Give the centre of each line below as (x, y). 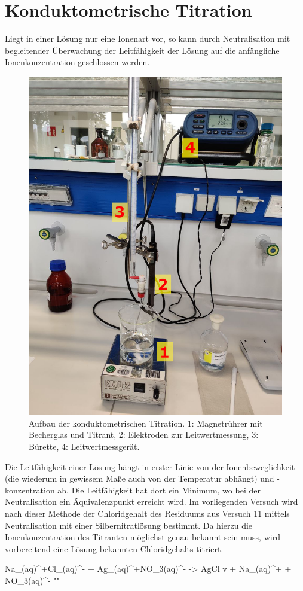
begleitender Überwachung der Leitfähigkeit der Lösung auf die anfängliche (142, 50)
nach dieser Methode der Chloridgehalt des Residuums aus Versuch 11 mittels (147, 513)
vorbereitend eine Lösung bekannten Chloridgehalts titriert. (114, 548)
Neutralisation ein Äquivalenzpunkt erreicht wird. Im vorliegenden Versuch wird (151, 502)
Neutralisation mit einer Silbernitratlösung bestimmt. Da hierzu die (129, 525)
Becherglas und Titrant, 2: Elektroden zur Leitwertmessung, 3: (144, 435)
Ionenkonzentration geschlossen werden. (77, 62)
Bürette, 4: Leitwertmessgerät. (84, 447)
